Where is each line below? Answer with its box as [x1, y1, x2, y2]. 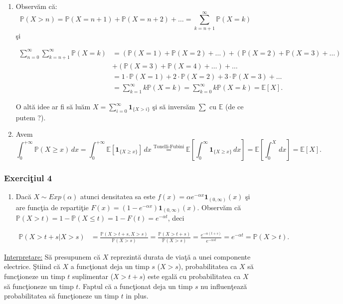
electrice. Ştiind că [4, 261, 60, 272]
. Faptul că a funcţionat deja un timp [78, 281, 193, 291]
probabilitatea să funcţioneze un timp [4, 291, 119, 301]
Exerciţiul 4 [4, 171, 52, 184]
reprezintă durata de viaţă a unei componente [111, 251, 251, 262]
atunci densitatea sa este [80, 191, 156, 202]
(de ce [225, 101, 244, 112]
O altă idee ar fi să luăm [15, 101, 91, 112]
